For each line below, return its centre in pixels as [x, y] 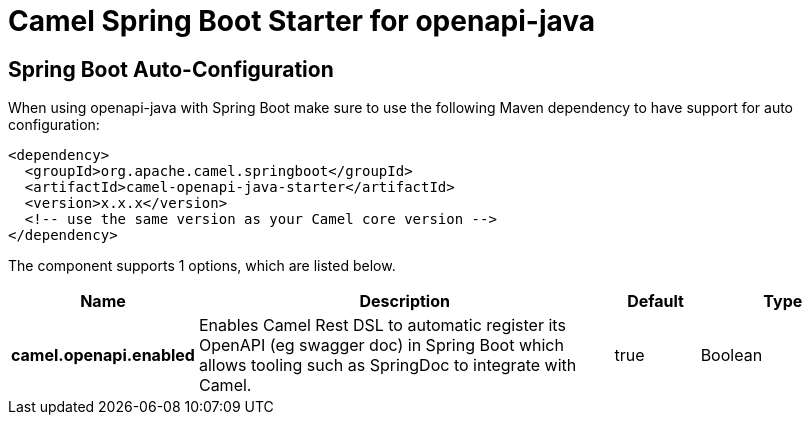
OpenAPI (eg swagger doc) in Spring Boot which [381, 345]
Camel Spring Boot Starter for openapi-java [302, 21]
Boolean [731, 355]
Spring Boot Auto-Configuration [171, 69]
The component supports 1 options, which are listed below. [202, 266]
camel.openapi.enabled [103, 355]
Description [404, 301]
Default [655, 301]
